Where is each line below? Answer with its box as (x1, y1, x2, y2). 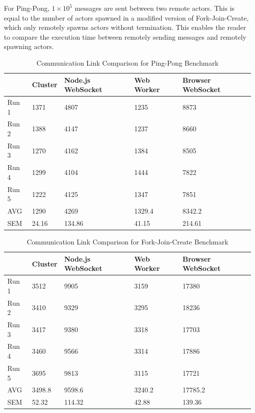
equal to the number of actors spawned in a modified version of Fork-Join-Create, (4, 12, 249, 23)
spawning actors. (4, 41, 54, 51)
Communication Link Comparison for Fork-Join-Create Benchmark (26, 237, 229, 247)
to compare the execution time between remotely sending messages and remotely (4, 31, 247, 42)
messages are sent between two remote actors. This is (75, 3, 235, 13)
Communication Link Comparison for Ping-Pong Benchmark (36, 57, 219, 68)
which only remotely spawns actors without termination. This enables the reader (4, 22, 246, 32)
